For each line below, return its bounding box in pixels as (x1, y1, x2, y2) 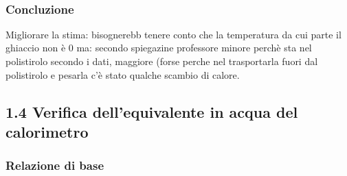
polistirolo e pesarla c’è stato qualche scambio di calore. (5, 67, 240, 81)
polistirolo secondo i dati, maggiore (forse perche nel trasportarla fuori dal (5, 54, 318, 68)
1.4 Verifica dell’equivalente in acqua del (5, 101, 298, 122)
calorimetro (5, 121, 89, 142)
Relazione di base (5, 157, 104, 174)
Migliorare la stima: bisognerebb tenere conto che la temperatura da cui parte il (5, 27, 342, 41)
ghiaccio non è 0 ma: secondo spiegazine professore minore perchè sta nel (5, 40, 312, 55)
